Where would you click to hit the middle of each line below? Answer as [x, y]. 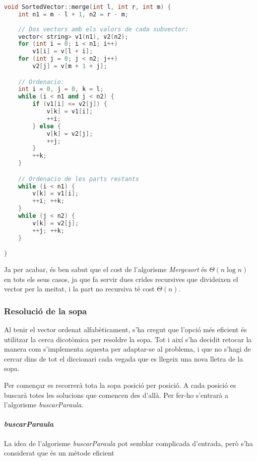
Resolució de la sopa [45, 311]
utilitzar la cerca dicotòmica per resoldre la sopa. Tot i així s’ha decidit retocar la [128, 339]
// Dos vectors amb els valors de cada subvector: [103, 29]
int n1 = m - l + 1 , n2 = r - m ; [73, 14]
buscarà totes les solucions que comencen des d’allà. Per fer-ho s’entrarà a [116, 395]
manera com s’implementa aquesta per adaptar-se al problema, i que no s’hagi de [128, 349]
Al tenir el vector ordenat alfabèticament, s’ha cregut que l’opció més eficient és [126, 329]
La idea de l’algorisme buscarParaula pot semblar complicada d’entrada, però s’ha [128, 443]
